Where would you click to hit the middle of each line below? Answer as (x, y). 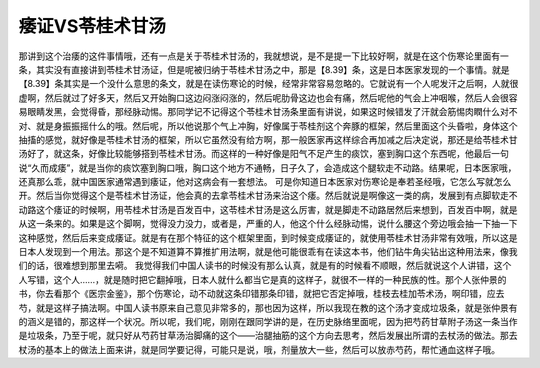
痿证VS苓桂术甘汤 (92, 26)
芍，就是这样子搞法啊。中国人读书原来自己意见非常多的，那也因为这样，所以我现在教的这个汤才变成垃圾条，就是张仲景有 (268, 307)
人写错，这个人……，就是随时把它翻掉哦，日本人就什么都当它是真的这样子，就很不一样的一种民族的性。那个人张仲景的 (262, 279)
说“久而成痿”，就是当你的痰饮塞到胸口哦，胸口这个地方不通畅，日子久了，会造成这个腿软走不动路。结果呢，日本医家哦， (267, 167)
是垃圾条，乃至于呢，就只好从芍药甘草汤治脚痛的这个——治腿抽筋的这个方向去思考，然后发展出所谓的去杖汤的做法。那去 (268, 336)
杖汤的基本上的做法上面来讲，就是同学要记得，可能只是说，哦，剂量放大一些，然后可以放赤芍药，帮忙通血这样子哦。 (259, 349)
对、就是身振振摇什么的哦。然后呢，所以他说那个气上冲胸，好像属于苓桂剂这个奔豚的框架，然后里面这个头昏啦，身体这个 (268, 126)
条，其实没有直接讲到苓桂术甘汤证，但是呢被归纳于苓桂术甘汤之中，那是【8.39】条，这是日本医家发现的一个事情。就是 (264, 69)
